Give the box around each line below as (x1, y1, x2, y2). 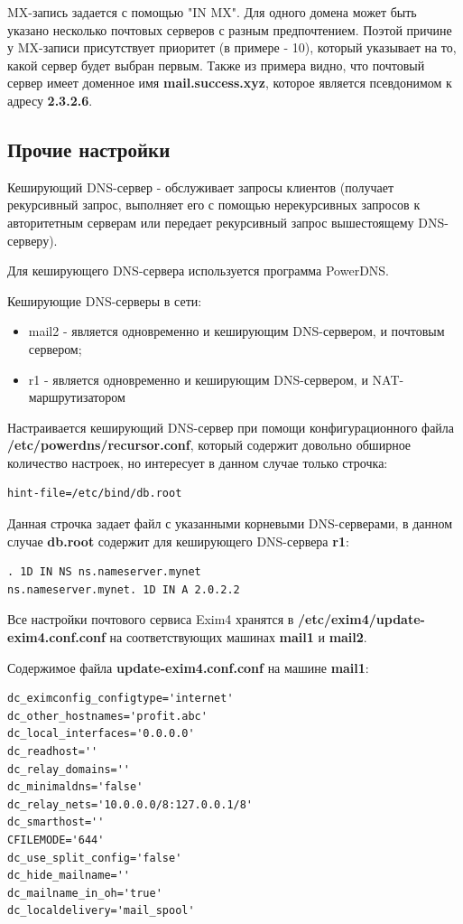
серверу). (7, 230, 58, 249)
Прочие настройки (7, 135, 171, 163)
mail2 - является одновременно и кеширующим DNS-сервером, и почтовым (28, 322, 445, 341)
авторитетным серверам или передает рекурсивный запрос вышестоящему (7, 212, 414, 231)
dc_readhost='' (7, 745, 98, 759)
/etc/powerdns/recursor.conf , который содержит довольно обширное (7, 435, 412, 454)
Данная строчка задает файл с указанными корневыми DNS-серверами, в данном (7, 514, 453, 533)
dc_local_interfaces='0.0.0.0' (7, 727, 195, 741)
